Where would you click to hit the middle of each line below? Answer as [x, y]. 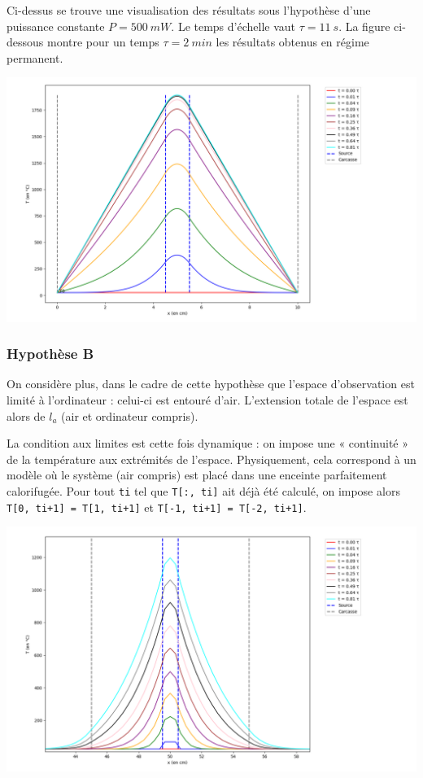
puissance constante [56, 26]
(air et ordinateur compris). [130, 415]
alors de [26, 415]
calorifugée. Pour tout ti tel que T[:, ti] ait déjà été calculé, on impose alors [203, 490]
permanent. [35, 57]
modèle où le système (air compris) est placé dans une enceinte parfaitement [197, 475]
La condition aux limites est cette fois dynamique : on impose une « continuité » [207, 443]
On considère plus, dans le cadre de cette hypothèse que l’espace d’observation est [211, 384]
